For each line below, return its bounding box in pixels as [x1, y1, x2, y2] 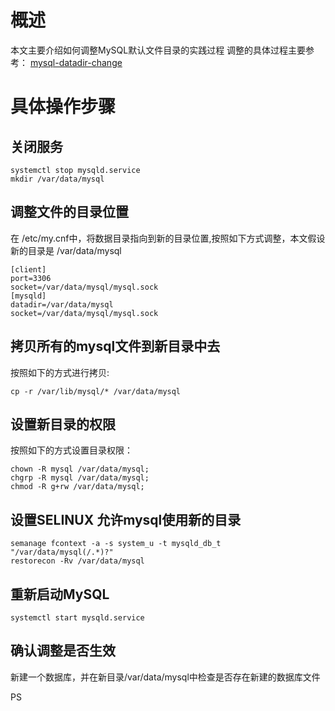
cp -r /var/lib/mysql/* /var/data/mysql [10, 386, 182, 396]
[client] [10, 264, 47, 275]
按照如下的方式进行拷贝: [10, 366, 110, 378]
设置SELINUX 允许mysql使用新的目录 [10, 511, 242, 528]
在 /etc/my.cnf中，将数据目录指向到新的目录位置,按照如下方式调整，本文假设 [10, 232, 326, 244]
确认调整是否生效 [10, 642, 116, 660]
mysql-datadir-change [29, 56, 123, 68]
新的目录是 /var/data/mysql [10, 244, 122, 256]
